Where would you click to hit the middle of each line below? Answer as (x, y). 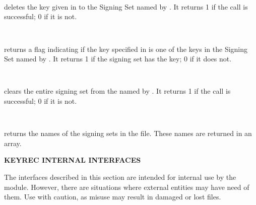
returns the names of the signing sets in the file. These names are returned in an (128, 133)
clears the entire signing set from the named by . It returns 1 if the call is (117, 91)
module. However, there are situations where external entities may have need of (127, 187)
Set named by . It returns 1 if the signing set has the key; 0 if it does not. (118, 59)
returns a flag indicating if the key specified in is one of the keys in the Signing (126, 49)
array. (13, 143)
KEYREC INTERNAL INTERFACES (73, 160)
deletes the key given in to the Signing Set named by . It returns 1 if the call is (126, 6)
